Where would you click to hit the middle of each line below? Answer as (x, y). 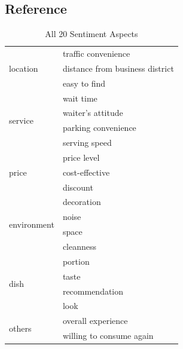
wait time (80, 98)
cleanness (80, 247)
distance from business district (118, 68)
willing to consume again (108, 336)
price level (81, 157)
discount (78, 187)
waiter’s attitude (93, 113)
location (24, 68)
